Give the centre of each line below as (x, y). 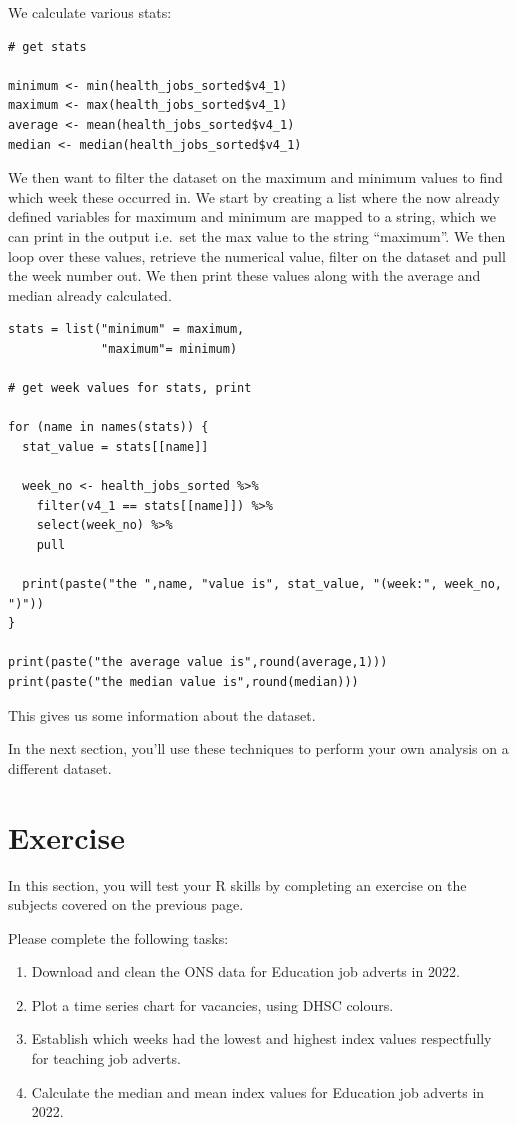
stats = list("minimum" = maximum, (126, 329)
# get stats (47, 46)
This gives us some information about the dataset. (162, 714)
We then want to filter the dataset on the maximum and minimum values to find (255, 177)
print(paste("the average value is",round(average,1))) (198, 662)
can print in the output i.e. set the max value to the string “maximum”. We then (257, 235)
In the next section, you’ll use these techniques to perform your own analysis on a (258, 748)
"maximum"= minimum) (169, 348)
